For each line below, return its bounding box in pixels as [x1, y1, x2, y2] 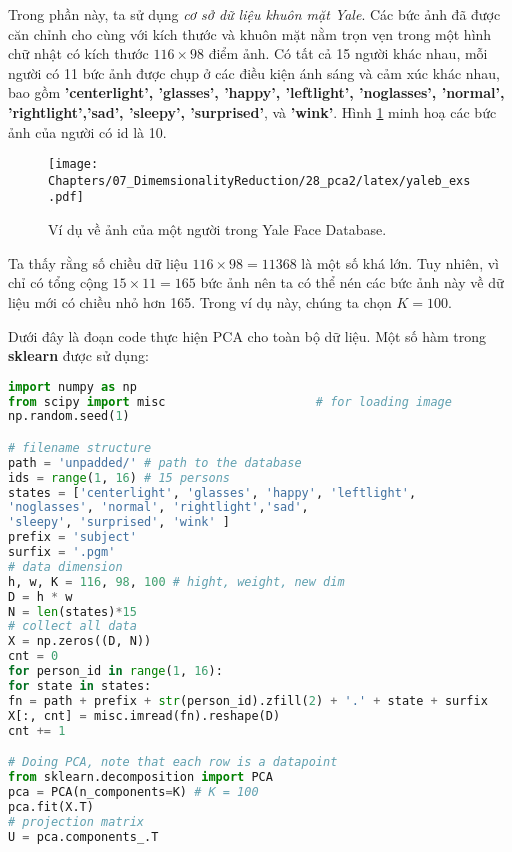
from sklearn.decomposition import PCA [8, 770, 273, 784]
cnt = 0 [8, 649, 59, 664]
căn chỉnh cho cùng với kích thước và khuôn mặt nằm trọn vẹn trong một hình [8, 23, 492, 44]
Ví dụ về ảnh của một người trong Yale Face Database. [48, 219, 387, 240]
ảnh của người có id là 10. [8, 121, 167, 142]
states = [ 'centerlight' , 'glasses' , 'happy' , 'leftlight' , [8, 485, 417, 500]
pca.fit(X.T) [8, 799, 94, 814]
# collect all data [8, 619, 137, 634]
